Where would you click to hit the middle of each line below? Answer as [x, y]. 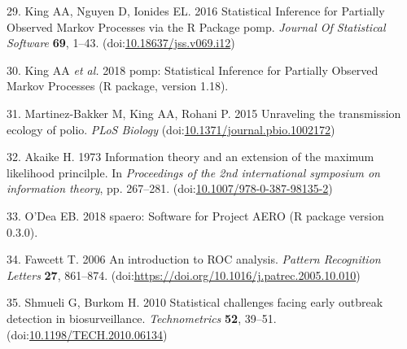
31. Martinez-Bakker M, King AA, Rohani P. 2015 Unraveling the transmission [204, 113]
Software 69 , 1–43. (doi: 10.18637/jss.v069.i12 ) [121, 43]
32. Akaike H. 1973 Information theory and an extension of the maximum [190, 157]
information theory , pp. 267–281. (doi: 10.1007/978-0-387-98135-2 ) [170, 188]
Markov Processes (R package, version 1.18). [118, 86]
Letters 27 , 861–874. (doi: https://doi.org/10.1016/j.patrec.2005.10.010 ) [184, 275]
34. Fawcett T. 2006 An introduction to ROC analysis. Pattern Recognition [194, 259]
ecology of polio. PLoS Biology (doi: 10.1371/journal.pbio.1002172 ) [171, 129]
